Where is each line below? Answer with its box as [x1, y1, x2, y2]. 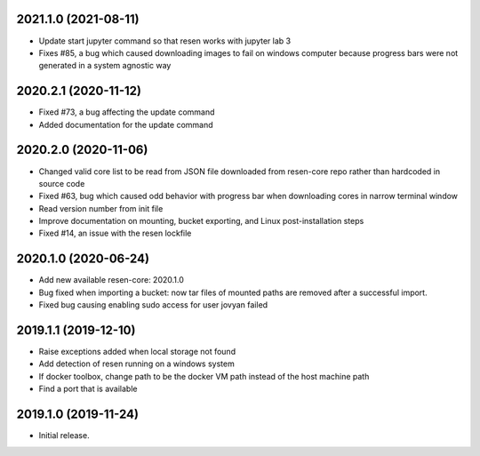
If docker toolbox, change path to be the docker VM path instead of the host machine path [38, 371, 370, 381]
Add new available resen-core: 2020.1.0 [38, 275, 184, 285]
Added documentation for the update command [38, 119, 213, 130]
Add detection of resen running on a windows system [38, 358, 235, 369]
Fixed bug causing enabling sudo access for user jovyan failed [38, 300, 268, 310]
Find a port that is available [38, 383, 138, 395]
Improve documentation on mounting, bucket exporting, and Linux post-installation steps [38, 216, 364, 227]
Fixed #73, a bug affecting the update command [38, 107, 215, 117]
